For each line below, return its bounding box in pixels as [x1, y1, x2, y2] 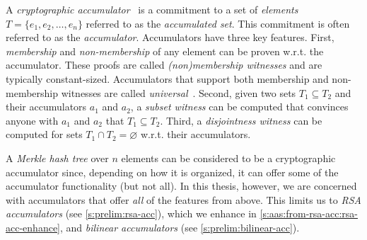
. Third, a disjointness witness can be [160, 113, 322, 127]
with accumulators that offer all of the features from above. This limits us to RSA [6, 192, 361, 207]
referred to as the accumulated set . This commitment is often [86, 16, 350, 30]
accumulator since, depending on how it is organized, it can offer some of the [6, 164, 339, 179]
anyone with [6, 113, 59, 127]
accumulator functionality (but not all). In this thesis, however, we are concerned [6, 178, 357, 193]
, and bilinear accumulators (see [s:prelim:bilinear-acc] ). [60, 219, 300, 234]
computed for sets [6, 127, 83, 142]
